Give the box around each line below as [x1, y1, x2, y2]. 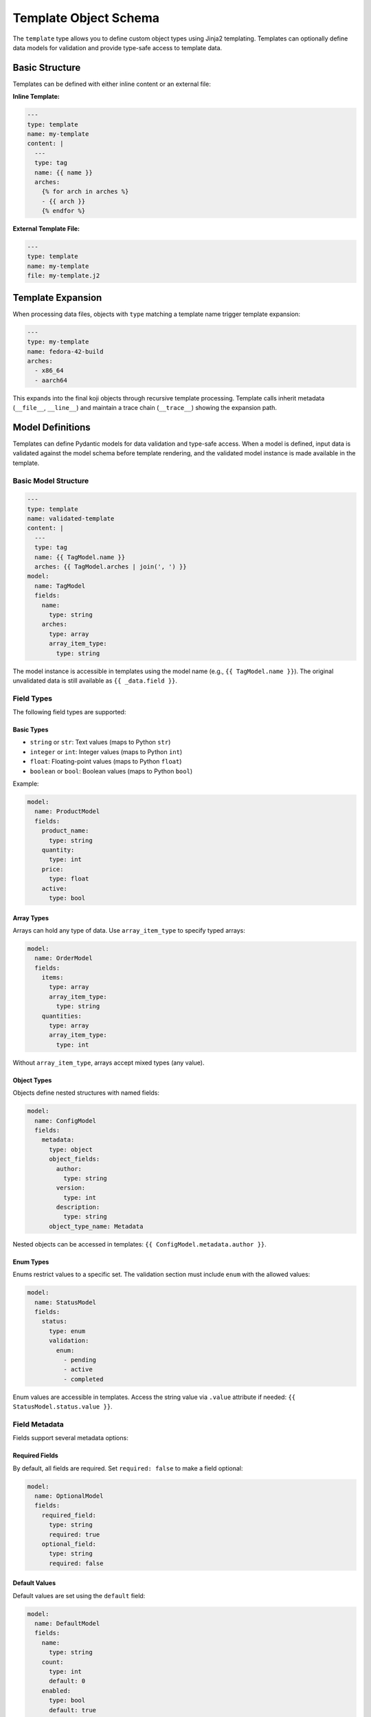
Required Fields [12, 1451, 58, 1459]
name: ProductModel [34, 808, 100, 815]
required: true [49, 1530, 100, 1538]
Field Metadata [12, 1419, 65, 1429]
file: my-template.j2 [27, 272, 100, 280]
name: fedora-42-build [27, 348, 104, 355]
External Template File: [12, 225, 80, 233]
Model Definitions [12, 421, 91, 433]
